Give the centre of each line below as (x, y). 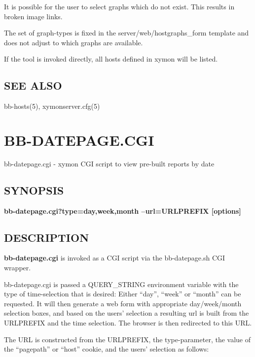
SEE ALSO (33, 85)
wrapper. (18, 268)
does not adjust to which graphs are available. (73, 42)
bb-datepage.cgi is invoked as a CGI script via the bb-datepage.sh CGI (115, 258)
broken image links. (33, 16)
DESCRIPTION (47, 237)
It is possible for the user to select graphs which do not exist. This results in (119, 6)
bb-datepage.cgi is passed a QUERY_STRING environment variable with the (121, 284)
